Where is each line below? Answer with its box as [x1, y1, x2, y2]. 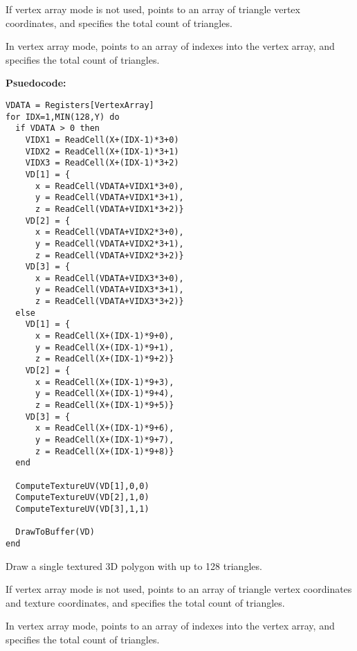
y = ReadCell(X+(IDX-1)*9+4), [35, 389, 174, 399]
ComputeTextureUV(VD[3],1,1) [15, 503, 149, 514]
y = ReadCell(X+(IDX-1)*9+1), [35, 342, 174, 353]
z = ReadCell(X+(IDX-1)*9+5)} [35, 400, 174, 411]
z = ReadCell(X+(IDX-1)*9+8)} [35, 446, 174, 456]
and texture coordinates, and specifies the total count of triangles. [6, 595, 285, 609]
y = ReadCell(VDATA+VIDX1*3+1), [35, 193, 184, 203]
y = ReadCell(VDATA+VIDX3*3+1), [35, 285, 184, 295]
